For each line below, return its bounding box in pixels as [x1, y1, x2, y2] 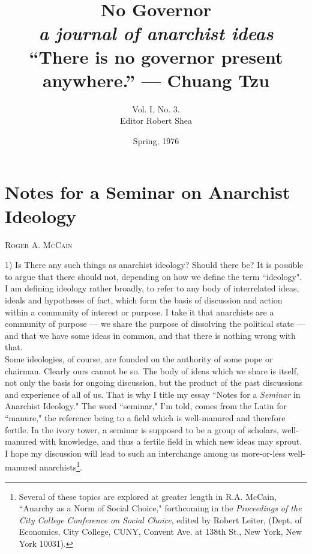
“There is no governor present [29, 44, 283, 68]
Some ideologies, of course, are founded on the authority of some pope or [5, 352, 273, 365]
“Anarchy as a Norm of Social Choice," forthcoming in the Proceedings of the [19, 502, 302, 514]
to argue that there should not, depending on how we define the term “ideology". [5, 270, 302, 282]
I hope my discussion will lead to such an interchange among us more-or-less [5, 446, 286, 459]
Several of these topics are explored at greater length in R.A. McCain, [19, 490, 277, 502]
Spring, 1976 [133, 134, 179, 147]
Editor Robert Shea [120, 114, 192, 127]
